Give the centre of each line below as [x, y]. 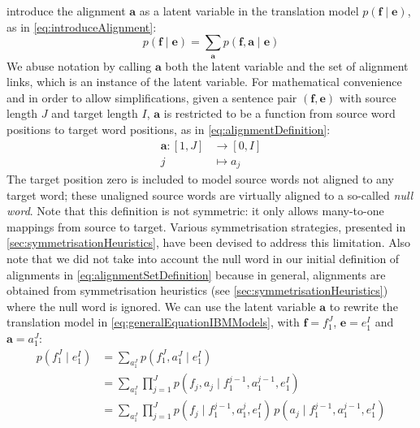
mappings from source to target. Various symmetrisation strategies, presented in [206, 226]
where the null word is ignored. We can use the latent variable [161, 306]
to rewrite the [364, 306]
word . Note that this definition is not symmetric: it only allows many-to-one [195, 211]
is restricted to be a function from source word [279, 113]
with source [368, 97]
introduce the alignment [66, 11]
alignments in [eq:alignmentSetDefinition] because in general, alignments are [196, 274]
